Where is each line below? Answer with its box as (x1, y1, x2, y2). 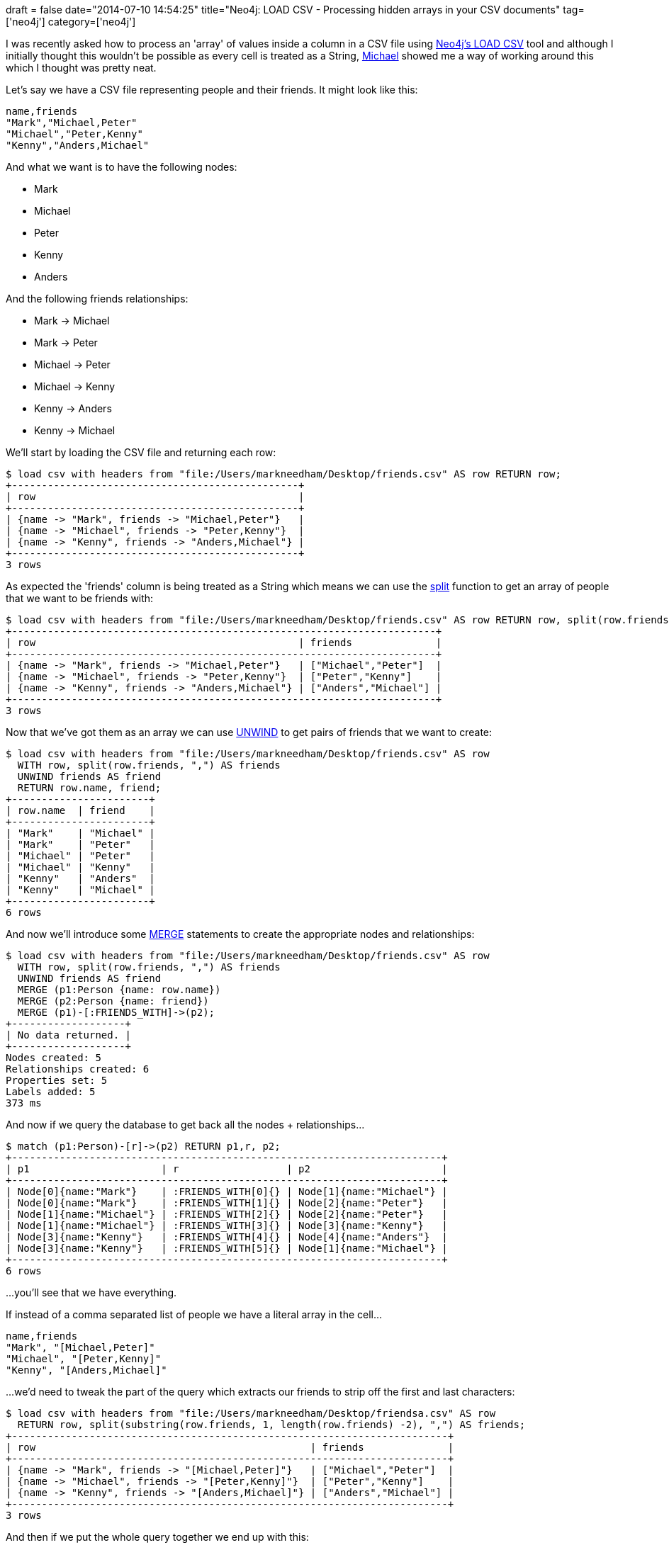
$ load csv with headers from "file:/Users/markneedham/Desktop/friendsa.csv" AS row (6, 1408, 496, 1419)
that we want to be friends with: (6, 592, 154, 604)
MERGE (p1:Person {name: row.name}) (17, 984, 221, 995)
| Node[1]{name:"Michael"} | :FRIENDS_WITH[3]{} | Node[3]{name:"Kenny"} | (6, 1220, 448, 1231)
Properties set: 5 (6, 1075, 108, 1086)
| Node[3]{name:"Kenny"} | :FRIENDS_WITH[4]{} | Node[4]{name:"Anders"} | (6, 1231, 448, 1243)
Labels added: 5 (6, 1086, 96, 1097)
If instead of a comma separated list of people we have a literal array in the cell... (6, 1308, 383, 1320)
